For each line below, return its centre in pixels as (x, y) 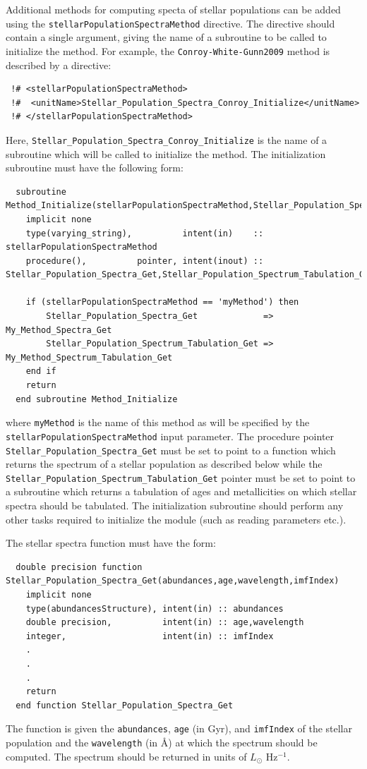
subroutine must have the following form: (95, 168)
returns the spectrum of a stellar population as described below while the (164, 464)
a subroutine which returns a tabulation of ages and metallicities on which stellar (181, 491)
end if (41, 371)
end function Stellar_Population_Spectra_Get (125, 705)
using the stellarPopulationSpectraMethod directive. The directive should (170, 23)
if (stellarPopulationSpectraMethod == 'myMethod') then (162, 302)
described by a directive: (59, 65)
